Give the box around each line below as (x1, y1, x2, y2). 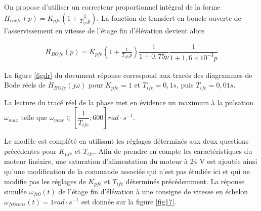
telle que (21, 112, 48, 122)
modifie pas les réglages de (4, 176, 86, 186)
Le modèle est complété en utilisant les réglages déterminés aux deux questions (4, 136, 249, 146)
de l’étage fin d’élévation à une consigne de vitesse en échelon (58, 186, 248, 196)
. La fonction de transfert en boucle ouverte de (97, 12, 241, 23)
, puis (176, 79, 194, 90)
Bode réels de (4, 79, 46, 90)
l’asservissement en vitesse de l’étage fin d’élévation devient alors (4, 25, 205, 35)
